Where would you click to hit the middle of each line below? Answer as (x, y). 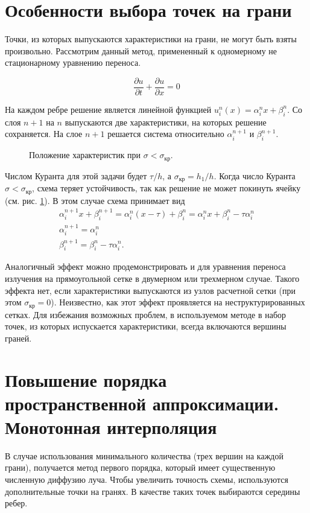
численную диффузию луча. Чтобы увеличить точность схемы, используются (147, 480)
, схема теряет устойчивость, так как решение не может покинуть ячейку (166, 188)
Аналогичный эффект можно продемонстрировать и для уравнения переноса (145, 266)
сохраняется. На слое (44, 134)
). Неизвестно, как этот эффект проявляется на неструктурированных (178, 302)
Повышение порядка (86, 379)
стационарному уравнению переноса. (73, 62)
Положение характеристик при (85, 155)
